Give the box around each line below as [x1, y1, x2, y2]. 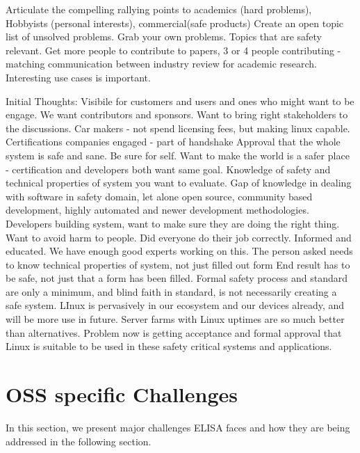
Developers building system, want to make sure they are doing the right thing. [6, 216, 340, 230]
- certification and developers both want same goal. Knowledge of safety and [6, 161, 331, 176]
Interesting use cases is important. [6, 70, 151, 84]
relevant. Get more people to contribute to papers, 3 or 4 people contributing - [6, 42, 341, 57]
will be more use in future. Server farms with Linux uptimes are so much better [6, 312, 345, 326]
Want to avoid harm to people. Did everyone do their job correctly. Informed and [6, 230, 352, 244]
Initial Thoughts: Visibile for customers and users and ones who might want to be [6, 93, 354, 108]
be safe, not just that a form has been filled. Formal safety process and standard [6, 271, 348, 285]
